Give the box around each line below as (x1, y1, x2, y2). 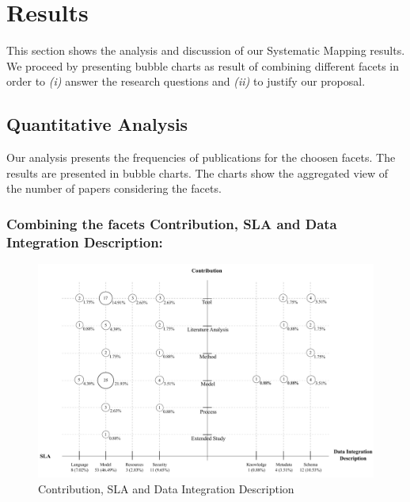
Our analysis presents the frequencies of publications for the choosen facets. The (6, 149, 396, 166)
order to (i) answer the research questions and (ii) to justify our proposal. (6, 73, 366, 90)
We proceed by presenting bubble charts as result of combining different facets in (6, 57, 400, 74)
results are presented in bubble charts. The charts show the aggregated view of (6, 164, 389, 181)
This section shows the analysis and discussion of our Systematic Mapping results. (6, 42, 405, 59)
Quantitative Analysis (6, 112, 188, 136)
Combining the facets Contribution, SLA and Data (6, 213, 337, 233)
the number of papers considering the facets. (6, 180, 222, 197)
